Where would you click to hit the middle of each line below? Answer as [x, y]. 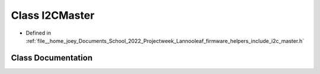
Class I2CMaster [53, 15]
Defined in [39, 33]
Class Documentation [52, 58]
